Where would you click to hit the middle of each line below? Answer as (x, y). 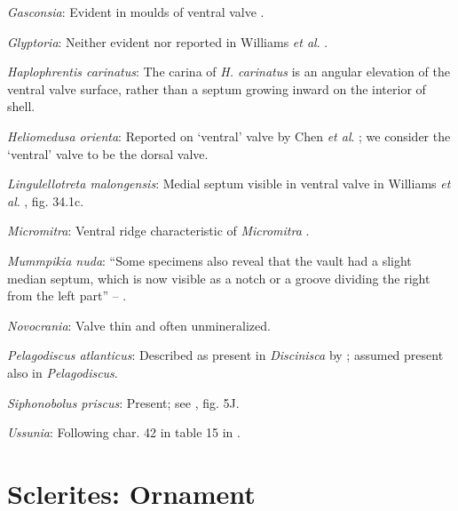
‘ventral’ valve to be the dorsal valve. (108, 153)
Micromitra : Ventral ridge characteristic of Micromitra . (158, 231)
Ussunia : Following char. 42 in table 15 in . (124, 432)
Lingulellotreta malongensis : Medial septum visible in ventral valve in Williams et (229, 184)
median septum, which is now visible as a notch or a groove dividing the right (219, 278)
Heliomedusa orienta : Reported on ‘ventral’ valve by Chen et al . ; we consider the (229, 136)
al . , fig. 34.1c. (46, 200)
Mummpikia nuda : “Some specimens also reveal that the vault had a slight (209, 260)
